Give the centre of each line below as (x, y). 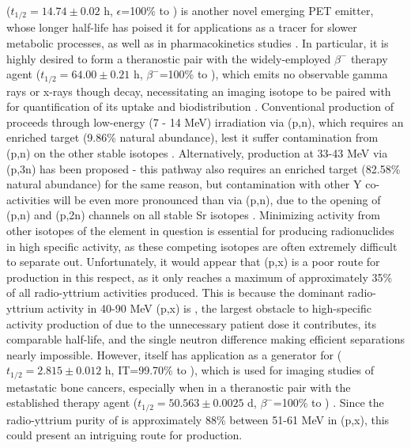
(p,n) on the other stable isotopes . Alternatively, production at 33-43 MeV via (197, 153)
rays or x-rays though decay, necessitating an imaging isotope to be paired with (199, 91)
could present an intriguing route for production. (124, 435)
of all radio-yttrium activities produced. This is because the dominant (175, 292)
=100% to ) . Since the (328, 402)
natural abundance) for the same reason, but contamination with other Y (184, 184)
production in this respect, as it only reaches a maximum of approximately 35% (200, 277)
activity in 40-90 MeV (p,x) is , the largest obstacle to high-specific (209, 308)
